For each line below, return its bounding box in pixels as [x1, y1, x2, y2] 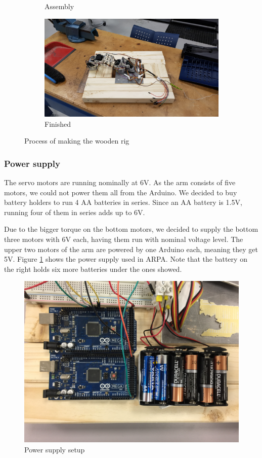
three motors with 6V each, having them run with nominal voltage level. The [4, 234, 243, 244]
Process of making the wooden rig [24, 135, 129, 146]
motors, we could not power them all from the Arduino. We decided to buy [4, 187, 237, 197]
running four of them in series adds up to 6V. [4, 206, 145, 217]
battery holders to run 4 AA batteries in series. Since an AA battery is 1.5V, [4, 197, 242, 207]
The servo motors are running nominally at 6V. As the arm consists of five [4, 177, 236, 188]
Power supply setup [24, 444, 85, 455]
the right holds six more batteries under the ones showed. [4, 263, 182, 274]
